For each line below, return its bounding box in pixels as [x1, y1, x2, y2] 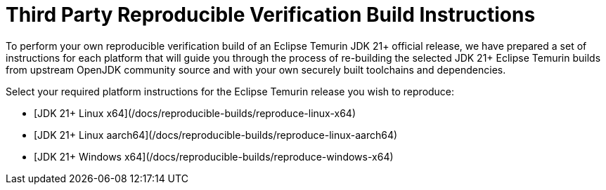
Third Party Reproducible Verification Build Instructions [6, 3, 536, 27]
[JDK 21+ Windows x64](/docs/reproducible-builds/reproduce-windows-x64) [34, 150, 394, 163]
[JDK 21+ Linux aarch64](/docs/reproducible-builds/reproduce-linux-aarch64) [34, 128, 398, 141]
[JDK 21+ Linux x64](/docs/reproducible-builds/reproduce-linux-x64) [34, 107, 356, 119]
